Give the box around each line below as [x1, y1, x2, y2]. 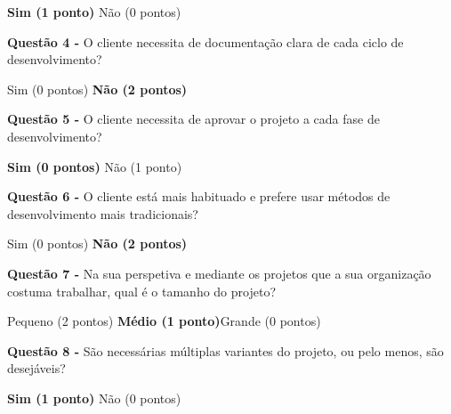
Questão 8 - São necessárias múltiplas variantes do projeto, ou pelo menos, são [7, 341, 444, 360]
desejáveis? [7, 359, 66, 377]
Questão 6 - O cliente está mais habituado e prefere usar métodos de [7, 187, 391, 206]
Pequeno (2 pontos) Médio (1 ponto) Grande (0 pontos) [7, 312, 321, 330]
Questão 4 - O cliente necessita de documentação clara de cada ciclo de [7, 32, 404, 51]
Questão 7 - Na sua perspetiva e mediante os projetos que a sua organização [7, 264, 431, 282]
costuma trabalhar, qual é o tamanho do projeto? [7, 281, 276, 300]
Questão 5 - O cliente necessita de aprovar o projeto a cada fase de [7, 110, 380, 128]
